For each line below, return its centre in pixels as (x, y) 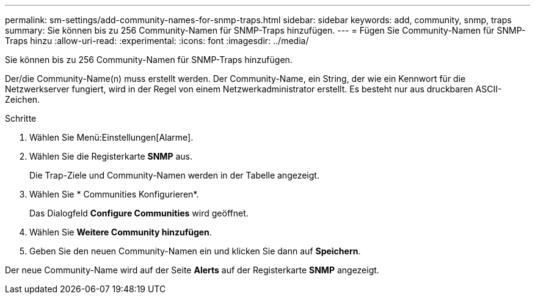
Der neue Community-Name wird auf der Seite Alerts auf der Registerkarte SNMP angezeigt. (192, 270)
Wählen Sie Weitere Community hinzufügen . (121, 232)
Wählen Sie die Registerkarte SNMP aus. (111, 156)
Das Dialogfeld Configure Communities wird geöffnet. (139, 213)
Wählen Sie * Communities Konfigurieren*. (114, 194)
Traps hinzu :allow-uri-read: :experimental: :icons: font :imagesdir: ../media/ (157, 41)
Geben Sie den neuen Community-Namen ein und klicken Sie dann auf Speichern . (195, 251)
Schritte (21, 118)
